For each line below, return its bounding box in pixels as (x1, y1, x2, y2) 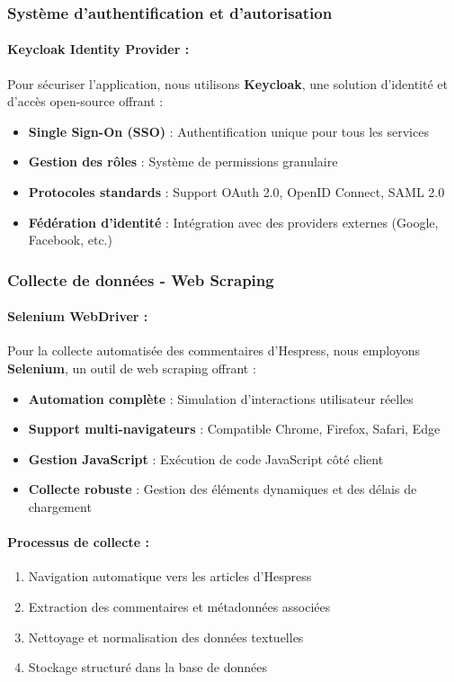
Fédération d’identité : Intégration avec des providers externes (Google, (28, 212, 439, 231)
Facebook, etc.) (28, 230, 112, 249)
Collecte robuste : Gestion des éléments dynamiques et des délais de (28, 480, 417, 498)
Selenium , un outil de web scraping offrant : (7, 359, 256, 378)
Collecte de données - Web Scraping (7, 268, 274, 291)
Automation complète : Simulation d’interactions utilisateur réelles (28, 389, 414, 408)
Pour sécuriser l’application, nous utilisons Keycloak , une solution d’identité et (7, 74, 448, 93)
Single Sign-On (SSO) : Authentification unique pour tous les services (28, 121, 429, 140)
